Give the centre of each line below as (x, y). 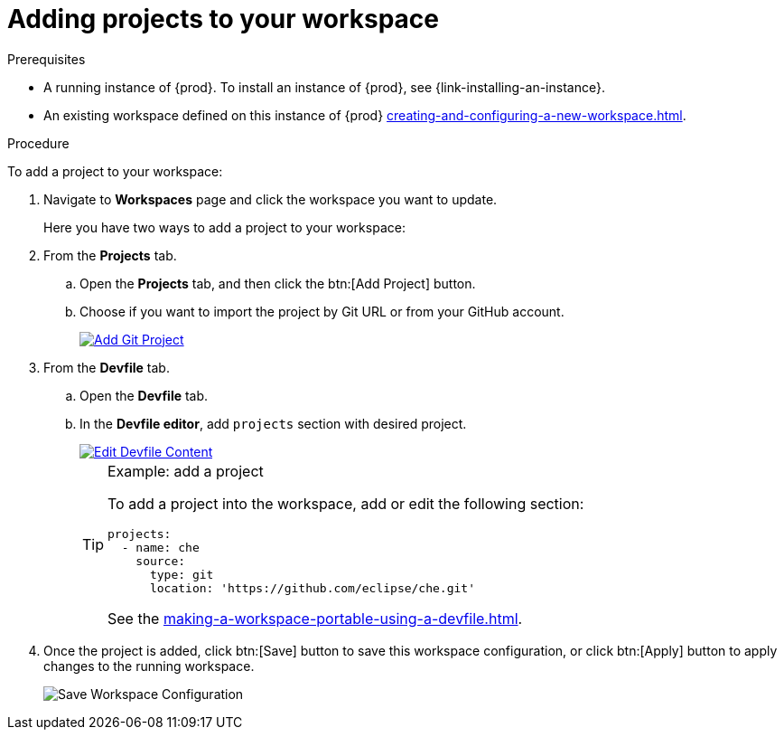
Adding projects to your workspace (224, 19)
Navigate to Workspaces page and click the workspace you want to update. (271, 199)
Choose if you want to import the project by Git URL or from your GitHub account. (322, 311)
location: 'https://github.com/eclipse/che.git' (312, 588)
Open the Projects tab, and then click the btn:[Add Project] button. (278, 283)
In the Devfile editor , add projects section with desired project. (273, 423)
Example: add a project (186, 471)
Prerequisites (47, 59)
